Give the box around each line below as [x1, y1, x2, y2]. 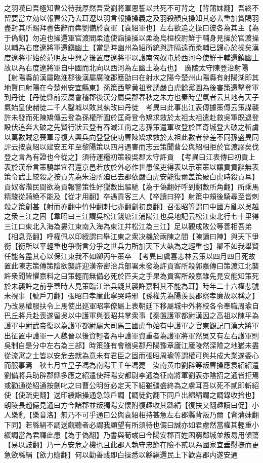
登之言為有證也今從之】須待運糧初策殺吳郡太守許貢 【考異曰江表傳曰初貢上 [4, 151, 255, 162]
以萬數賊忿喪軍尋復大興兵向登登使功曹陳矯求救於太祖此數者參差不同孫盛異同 [4, 131, 259, 142]
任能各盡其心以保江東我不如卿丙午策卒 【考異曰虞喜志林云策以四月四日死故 [4, 250, 255, 261]
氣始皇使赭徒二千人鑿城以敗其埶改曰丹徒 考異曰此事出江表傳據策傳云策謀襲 [4, 101, 259, 112]
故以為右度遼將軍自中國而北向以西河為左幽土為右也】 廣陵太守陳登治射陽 [4, 62, 248, 72]
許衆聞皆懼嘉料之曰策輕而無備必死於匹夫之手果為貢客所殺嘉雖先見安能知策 [4, 271, 252, 281]
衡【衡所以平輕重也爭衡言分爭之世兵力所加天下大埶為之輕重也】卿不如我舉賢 [4, 241, 259, 251]
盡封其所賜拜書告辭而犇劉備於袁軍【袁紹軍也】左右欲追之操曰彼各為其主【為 [4, 22, 259, 33]
